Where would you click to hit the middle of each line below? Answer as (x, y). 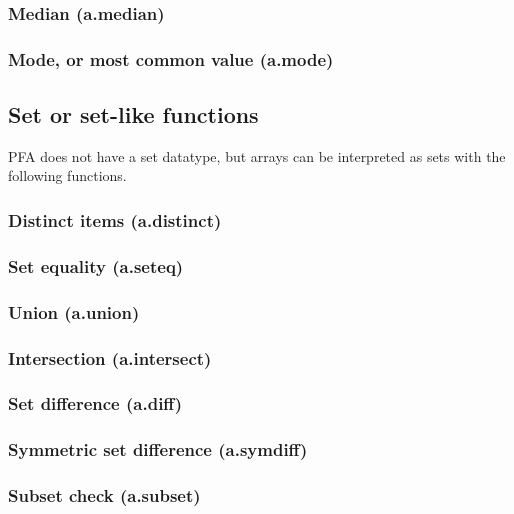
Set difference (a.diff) (95, 403)
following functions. (67, 175)
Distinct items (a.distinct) (115, 220)
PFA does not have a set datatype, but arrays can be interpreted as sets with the (257, 155)
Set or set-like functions (133, 114)
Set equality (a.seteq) (96, 265)
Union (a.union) (74, 311)
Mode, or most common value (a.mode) (171, 58)
